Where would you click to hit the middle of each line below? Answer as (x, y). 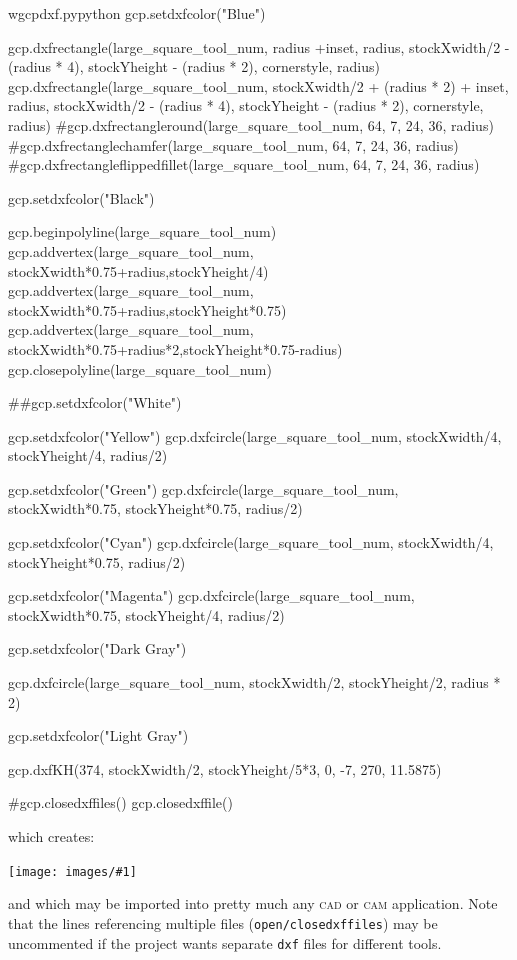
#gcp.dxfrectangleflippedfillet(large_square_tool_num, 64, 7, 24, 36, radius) (244, 164)
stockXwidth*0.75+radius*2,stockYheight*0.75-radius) (175, 348)
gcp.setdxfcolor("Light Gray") (98, 735)
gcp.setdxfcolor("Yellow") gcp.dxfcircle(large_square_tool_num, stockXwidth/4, (255, 435)
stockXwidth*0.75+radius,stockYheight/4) (138, 270)
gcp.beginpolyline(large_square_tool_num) (142, 231)
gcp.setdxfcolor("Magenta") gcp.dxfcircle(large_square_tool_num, (211, 595)
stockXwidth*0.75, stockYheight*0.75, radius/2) (155, 508)
